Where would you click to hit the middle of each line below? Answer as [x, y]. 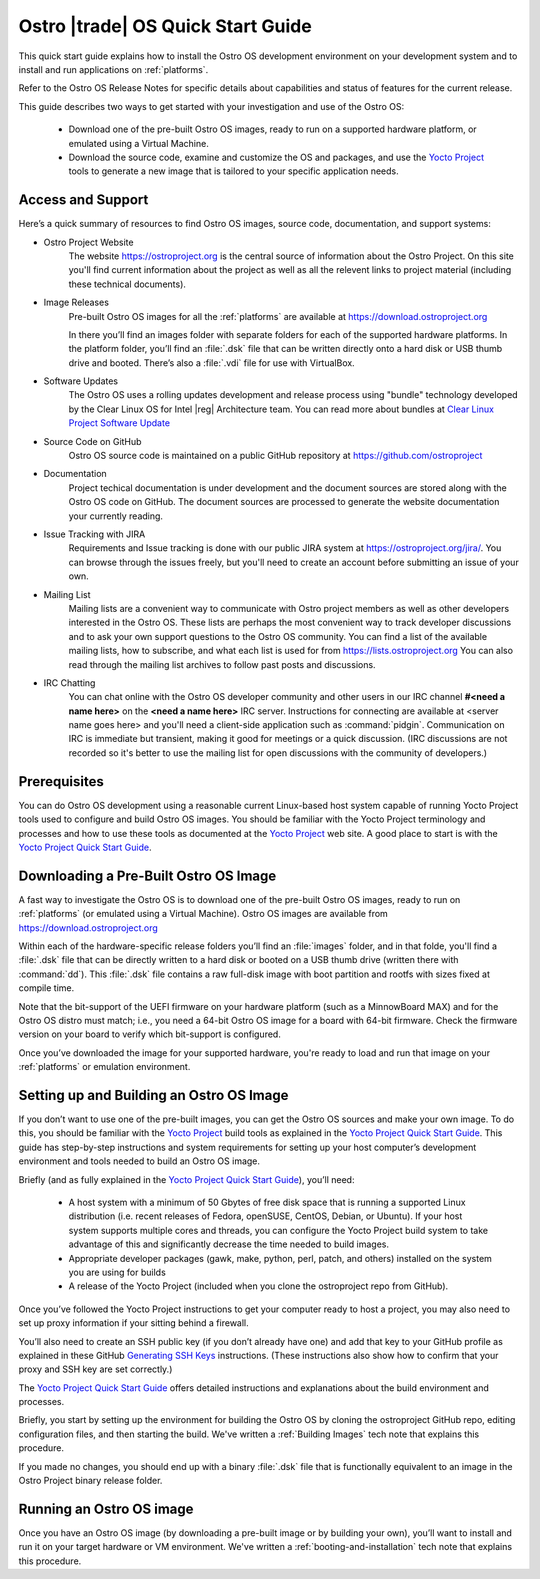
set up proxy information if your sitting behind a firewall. [133, 1323]
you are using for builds [117, 1272]
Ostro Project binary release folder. [90, 1481]
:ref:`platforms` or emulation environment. [104, 1067]
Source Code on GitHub [92, 441]
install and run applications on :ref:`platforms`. [113, 69]
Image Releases [76, 302]
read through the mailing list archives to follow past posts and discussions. [222, 664]
